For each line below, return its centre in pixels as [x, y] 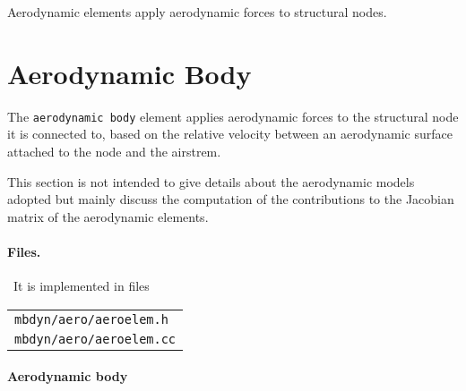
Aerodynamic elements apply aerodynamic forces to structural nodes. [197, 12]
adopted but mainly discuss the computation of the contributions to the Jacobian [231, 199]
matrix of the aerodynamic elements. [108, 216]
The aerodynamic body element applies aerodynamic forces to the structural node [233, 116]
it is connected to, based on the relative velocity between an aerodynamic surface [230, 134]
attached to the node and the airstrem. [114, 151]
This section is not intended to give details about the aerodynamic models [211, 181]
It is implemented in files [81, 286]
